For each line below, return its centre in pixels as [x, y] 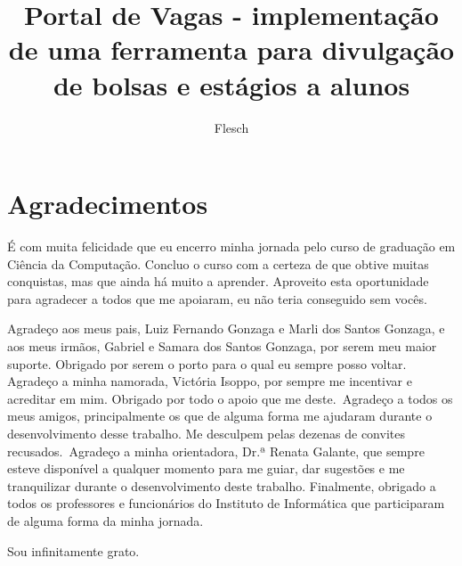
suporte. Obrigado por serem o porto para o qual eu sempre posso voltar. [207, 363]
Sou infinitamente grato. [73, 550]
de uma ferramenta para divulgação [231, 49]
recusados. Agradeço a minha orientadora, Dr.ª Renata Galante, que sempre [216, 451]
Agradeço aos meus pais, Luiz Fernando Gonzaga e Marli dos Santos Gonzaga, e [226, 328]
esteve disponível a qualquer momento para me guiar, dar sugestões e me [206, 468]
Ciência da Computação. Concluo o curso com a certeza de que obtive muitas [218, 263]
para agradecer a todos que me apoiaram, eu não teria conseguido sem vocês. [217, 298]
